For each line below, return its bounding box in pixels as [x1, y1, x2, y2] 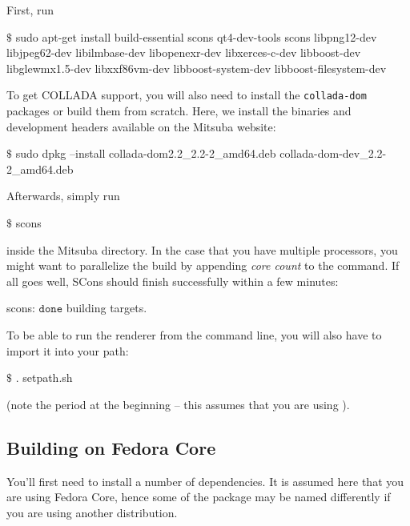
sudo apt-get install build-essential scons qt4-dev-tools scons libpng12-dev [15, 28, 377, 45]
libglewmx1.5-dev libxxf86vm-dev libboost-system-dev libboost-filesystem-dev [6, 59, 387, 76]
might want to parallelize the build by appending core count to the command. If [6, 257, 400, 274]
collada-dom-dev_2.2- [279, 145, 387, 162]
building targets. [66, 299, 147, 316]
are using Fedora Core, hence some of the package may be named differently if [6, 488, 391, 505]
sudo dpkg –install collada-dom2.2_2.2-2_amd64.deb [15, 145, 276, 162]
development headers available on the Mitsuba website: [6, 118, 276, 135]
